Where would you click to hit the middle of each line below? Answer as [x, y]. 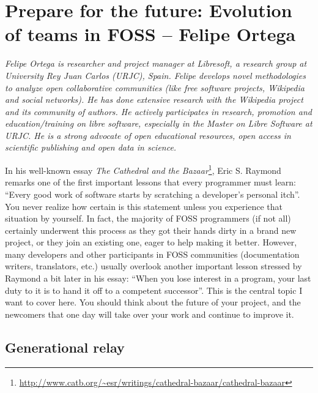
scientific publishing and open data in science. [91, 147]
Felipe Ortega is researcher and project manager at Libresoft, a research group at [156, 63]
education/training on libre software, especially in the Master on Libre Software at [159, 123]
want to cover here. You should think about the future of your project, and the [153, 302]
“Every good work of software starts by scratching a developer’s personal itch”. [153, 194]
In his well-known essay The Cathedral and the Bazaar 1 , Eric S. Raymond [143, 169]
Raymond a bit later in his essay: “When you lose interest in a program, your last [158, 278]
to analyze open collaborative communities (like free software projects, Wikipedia [155, 87]
